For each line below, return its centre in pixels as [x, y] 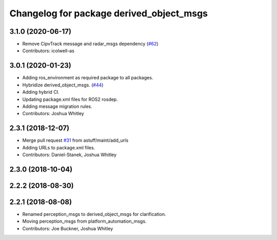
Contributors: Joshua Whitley [53, 114]
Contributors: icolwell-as [48, 51]
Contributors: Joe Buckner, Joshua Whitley [68, 228]
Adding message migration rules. [57, 106]
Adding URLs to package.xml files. [59, 147]
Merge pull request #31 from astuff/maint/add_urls [75, 140]
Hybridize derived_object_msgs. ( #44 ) [63, 85]
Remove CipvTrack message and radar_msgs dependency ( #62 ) [90, 44]
